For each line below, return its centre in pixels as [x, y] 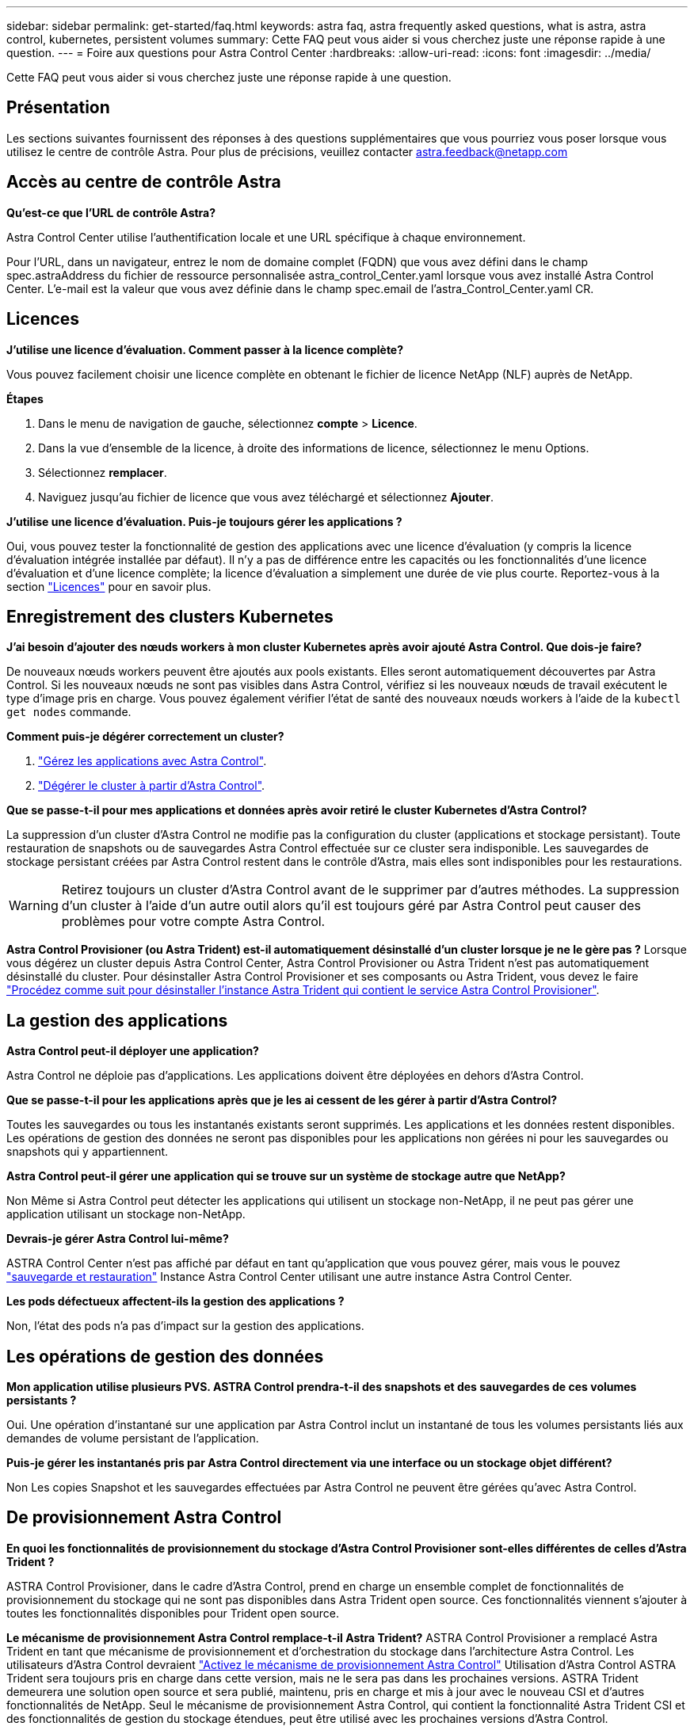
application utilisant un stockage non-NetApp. [126, 1214]
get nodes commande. [69, 712]
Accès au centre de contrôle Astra [144, 182]
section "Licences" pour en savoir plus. [109, 586]
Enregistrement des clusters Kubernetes [170, 616]
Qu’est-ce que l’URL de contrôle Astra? [111, 212]
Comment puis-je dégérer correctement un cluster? [145, 737]
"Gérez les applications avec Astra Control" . [153, 761]
